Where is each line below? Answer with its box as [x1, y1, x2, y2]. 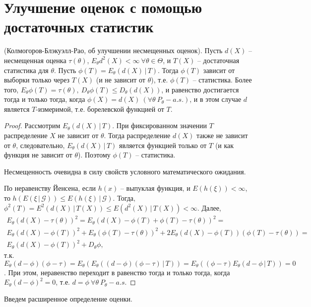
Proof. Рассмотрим [4, 120, 61, 131]
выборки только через [4, 75, 70, 85]
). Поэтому [77, 150, 111, 160]
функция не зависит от [4, 150, 72, 160]
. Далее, [197, 202, 221, 213]
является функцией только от [119, 140, 207, 150]
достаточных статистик [4, 16, 154, 37]
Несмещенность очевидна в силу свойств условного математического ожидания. [4, 166, 246, 176]
